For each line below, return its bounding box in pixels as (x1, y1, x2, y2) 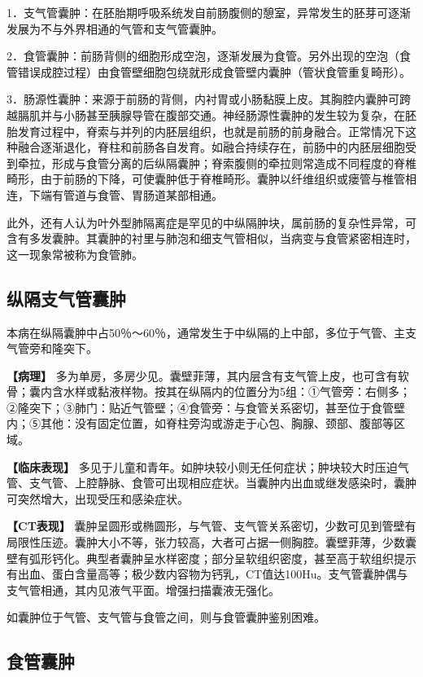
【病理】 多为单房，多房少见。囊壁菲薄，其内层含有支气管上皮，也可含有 (7, 367, 398, 384)
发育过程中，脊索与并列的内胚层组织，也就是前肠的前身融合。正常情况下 (17, 122, 405, 139)
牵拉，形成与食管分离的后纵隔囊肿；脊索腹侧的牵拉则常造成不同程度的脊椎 (17, 154, 416, 171)
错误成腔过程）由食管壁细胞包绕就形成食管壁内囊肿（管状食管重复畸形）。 (17, 63, 411, 80)
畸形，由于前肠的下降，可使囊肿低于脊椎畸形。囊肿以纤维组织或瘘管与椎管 (7, 170, 405, 187)
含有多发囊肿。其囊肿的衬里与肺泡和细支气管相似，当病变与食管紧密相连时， (7, 230, 416, 247)
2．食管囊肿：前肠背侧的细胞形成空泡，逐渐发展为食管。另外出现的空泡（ (7, 47, 399, 64)
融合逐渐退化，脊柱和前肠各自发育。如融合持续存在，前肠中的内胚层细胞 (17, 138, 405, 156)
